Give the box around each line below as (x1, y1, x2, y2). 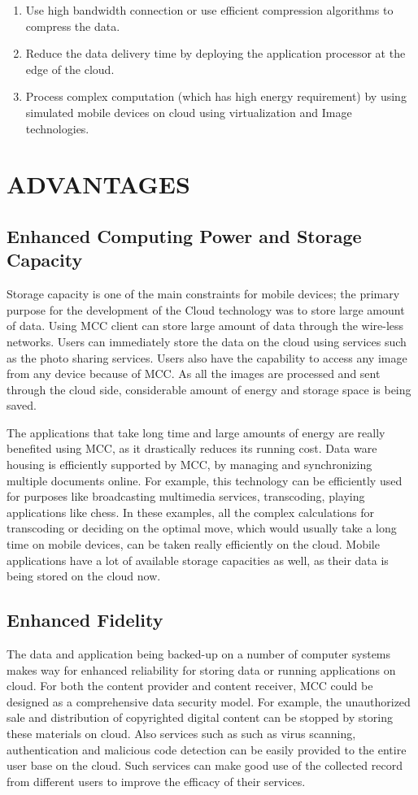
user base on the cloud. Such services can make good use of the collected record (7, 757, 403, 774)
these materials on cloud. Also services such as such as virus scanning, (7, 724, 356, 741)
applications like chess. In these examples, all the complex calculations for (7, 503, 374, 520)
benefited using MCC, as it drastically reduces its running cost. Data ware (7, 440, 377, 457)
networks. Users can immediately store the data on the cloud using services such (7, 332, 407, 350)
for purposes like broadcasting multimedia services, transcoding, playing (7, 488, 365, 505)
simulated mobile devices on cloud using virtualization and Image (25, 103, 352, 120)
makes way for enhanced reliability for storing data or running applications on (7, 661, 396, 678)
